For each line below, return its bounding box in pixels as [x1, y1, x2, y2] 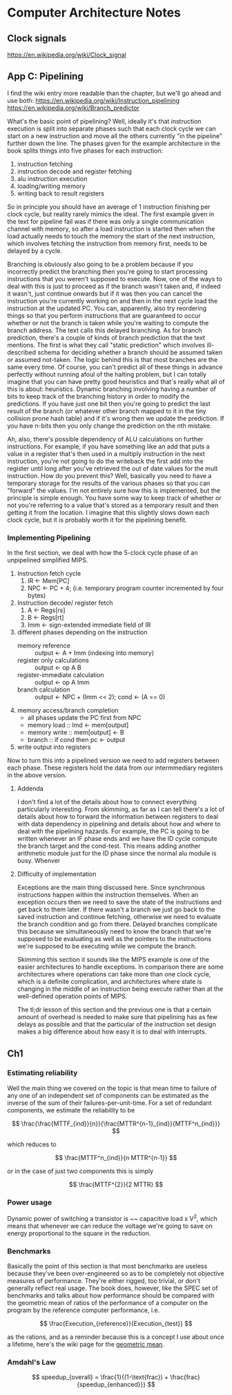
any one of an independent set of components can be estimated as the [7, 1091, 209, 1099]
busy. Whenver [17, 857, 61, 865]
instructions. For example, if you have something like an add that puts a [7, 442, 210, 450]
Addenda [17, 784, 43, 793]
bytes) [27, 591, 46, 600]
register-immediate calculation [17, 671, 105, 679]
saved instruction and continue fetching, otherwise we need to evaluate [17, 913, 221, 921]
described [7, 348, 37, 357]
